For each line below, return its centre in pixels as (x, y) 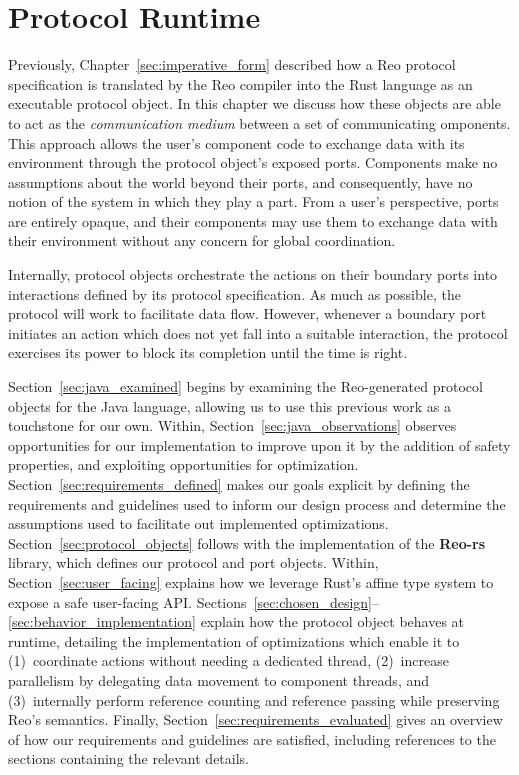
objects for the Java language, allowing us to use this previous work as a (229, 405)
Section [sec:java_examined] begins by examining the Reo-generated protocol (245, 386)
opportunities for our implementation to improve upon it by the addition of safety (259, 444)
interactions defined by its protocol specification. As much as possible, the (234, 293)
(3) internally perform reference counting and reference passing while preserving (254, 699)
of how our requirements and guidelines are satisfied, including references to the (252, 738)
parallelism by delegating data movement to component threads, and (219, 679)
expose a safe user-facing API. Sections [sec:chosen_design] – (193, 601)
